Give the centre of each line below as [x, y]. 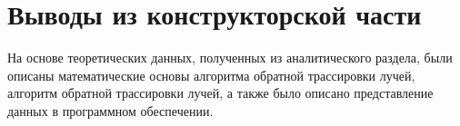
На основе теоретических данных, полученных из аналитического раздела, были [230, 58]
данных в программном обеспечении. [110, 110]
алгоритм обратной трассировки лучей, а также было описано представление [220, 93]
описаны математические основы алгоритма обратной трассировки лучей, [211, 75]
